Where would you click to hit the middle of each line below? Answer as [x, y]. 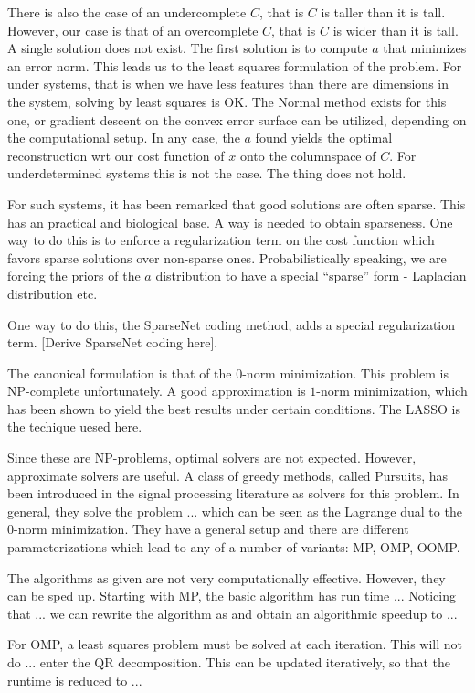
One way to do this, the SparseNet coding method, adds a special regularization [232, 324]
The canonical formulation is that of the [120, 373]
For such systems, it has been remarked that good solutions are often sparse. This [237, 203]
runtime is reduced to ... [75, 680]
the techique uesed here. [75, 426]
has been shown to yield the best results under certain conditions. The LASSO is [234, 408]
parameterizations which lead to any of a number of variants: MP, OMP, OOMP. [234, 547]
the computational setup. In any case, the [124, 138]
